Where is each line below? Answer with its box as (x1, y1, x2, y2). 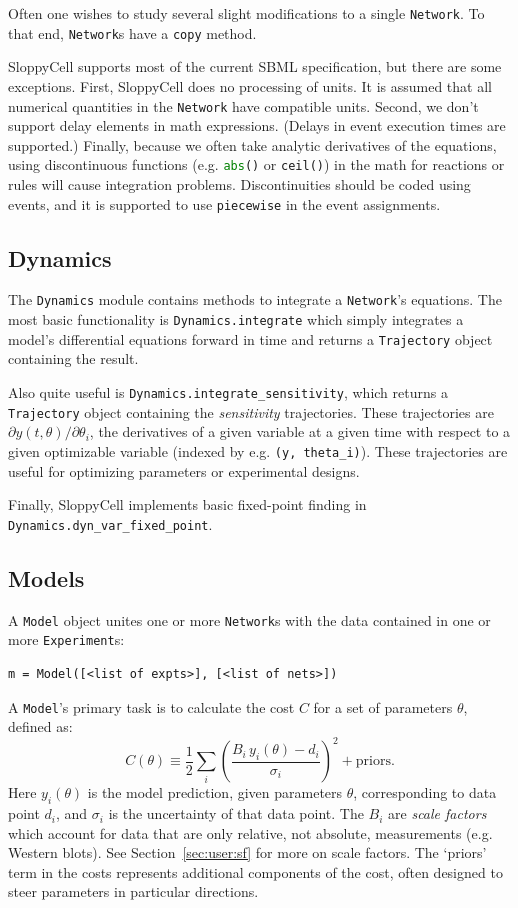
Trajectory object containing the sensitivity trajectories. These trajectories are (8, 401, 494, 422)
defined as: (8, 716, 73, 737)
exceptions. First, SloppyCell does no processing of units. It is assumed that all (8, 75, 492, 96)
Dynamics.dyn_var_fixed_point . (8, 513, 213, 534)
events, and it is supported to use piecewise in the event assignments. (8, 193, 441, 214)
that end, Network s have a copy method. (8, 22, 257, 43)
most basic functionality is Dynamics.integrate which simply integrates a (8, 309, 464, 330)
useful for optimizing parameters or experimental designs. (8, 460, 360, 481)
